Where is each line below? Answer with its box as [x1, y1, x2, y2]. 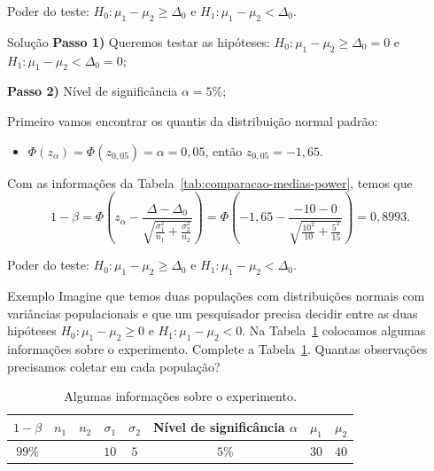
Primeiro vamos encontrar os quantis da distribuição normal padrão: [7, 111, 378, 130]
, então [205, 141, 243, 160]
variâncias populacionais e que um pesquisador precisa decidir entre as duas [7, 303, 418, 322]
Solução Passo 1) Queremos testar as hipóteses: [7, 32, 270, 51]
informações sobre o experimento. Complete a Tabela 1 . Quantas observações [7, 339, 428, 357]
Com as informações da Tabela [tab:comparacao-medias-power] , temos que [7, 173, 413, 192]
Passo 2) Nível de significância [7, 82, 178, 100]
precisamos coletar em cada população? [7, 357, 221, 375]
